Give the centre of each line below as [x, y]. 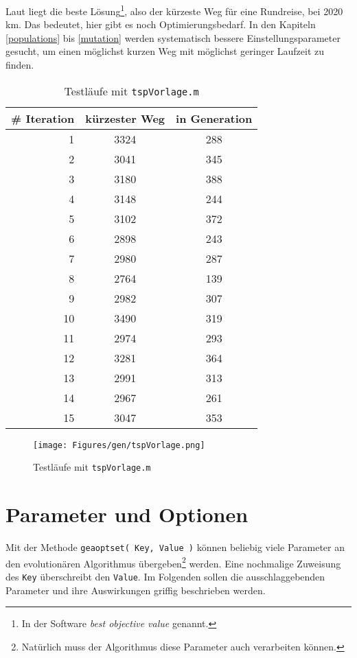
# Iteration [43, 118]
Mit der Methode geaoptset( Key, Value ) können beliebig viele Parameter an [175, 547]
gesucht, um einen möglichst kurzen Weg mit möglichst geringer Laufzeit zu [165, 51]
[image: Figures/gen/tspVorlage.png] [119, 445]
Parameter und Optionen [127, 514]
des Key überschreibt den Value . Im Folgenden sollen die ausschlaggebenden [165, 576]
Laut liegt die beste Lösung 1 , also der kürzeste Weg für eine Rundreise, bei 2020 [174, 10]
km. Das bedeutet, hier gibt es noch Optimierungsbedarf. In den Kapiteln [161, 24]
